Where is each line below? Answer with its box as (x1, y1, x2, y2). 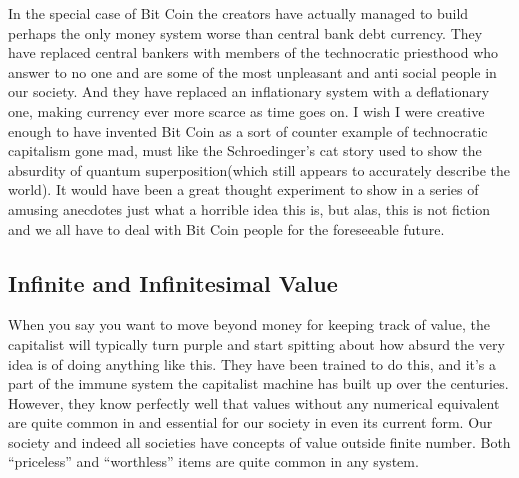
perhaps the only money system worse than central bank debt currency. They (8, 22, 483, 43)
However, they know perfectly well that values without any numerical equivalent (8, 392, 500, 413)
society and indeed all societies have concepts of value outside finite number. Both (8, 431, 511, 452)
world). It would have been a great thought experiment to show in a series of (8, 179, 479, 200)
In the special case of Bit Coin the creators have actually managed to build (8, 3, 469, 23)
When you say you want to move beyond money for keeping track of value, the (8, 314, 490, 335)
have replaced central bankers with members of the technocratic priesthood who (8, 42, 499, 63)
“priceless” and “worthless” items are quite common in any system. (8, 451, 419, 472)
